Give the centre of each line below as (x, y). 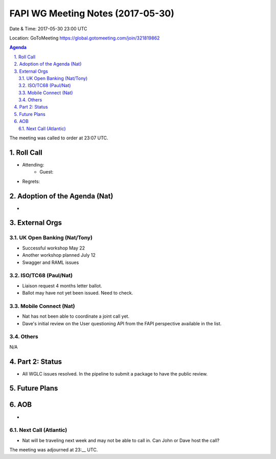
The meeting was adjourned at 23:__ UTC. (54, 450)
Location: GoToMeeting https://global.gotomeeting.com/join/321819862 (85, 38)
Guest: (47, 172)
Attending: (33, 164)
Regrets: (31, 181)
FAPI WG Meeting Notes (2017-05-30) (92, 13)
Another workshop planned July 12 (59, 255)
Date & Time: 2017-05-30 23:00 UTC (48, 29)
